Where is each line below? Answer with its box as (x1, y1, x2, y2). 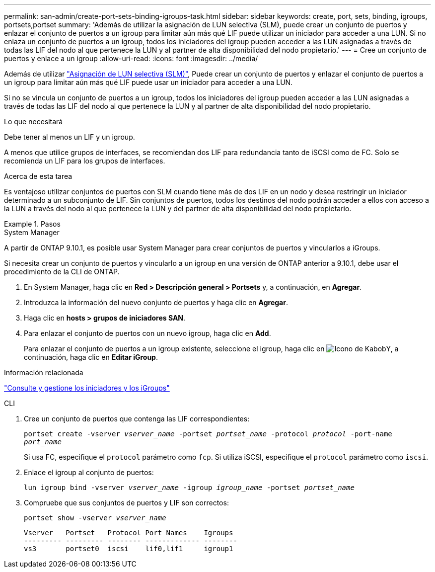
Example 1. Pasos (4, 220, 61, 228)
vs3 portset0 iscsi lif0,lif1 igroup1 (24, 545, 233, 553)
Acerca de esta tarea (4, 172, 72, 180)
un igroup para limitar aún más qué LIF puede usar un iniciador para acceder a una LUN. (4, 78, 293, 86)
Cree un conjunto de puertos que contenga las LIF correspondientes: (24, 414, 250, 423)
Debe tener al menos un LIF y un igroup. (4, 133, 135, 141)
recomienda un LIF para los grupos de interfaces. (4, 157, 165, 165)
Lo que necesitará (4, 117, 63, 126)
